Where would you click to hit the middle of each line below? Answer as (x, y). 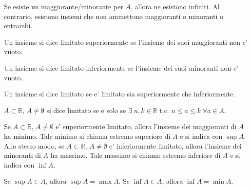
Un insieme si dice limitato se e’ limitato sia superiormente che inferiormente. (120, 94)
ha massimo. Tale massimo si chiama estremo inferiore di (135, 155)
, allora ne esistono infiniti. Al (175, 6)
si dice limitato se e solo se (86, 110)
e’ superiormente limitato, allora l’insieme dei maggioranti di (146, 126)
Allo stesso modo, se (34, 145)
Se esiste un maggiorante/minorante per (64, 6)
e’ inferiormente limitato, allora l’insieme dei (175, 145)
